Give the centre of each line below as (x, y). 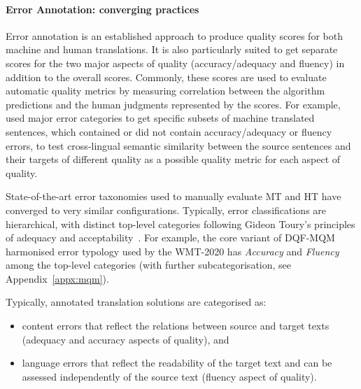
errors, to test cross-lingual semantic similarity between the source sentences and (178, 145)
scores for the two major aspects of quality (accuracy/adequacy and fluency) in (175, 63)
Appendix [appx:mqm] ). (57, 278)
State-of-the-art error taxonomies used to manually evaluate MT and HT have (174, 196)
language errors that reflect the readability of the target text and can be (177, 363)
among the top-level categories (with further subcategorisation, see (149, 265)
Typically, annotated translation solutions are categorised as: (136, 302)
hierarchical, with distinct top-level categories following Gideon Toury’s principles (180, 224)
